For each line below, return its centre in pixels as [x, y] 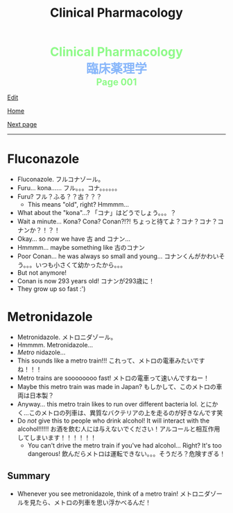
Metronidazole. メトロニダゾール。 [67, 337]
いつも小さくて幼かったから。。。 [81, 265]
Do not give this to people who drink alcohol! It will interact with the [113, 421]
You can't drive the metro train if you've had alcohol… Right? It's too [124, 445]
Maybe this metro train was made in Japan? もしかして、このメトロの [116, 387]
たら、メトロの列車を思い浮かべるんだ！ [93, 502]
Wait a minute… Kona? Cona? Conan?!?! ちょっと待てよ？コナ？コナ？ [117, 221]
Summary [29, 476]
